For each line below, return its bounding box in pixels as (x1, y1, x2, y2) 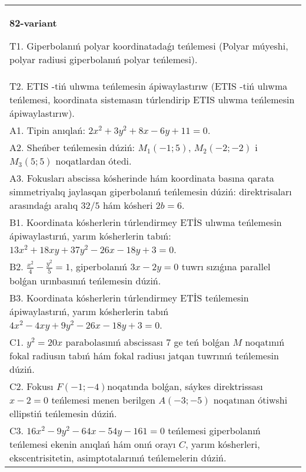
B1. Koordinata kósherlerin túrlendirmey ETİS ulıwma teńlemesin (9, 215, 282, 229)
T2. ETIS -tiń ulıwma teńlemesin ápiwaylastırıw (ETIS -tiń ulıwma (9, 79, 288, 93)
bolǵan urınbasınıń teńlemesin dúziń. (9, 273, 161, 287)
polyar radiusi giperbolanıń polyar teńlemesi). (9, 53, 198, 66)
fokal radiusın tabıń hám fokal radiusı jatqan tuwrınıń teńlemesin (9, 348, 279, 362)
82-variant (9, 16, 57, 29)
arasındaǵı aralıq (9, 198, 78, 212)
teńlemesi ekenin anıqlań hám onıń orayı (9, 437, 176, 451)
